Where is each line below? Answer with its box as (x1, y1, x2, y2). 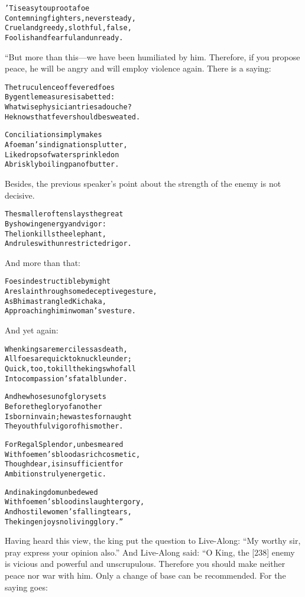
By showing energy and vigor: (5, 219, 106, 228)
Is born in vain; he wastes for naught (5, 412, 132, 421)
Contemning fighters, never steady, (5, 14, 136, 22)
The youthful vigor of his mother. (5, 422, 124, 431)
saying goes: (5, 580, 48, 593)
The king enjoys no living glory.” (5, 517, 124, 526)
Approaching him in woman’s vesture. (5, 307, 136, 316)
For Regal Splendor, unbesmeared (5, 440, 124, 449)
